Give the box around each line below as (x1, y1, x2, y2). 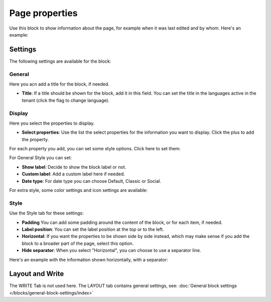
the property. (22, 136, 49, 142)
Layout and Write (9, 269, 64, 278)
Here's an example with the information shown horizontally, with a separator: (9, 256, 168, 262)
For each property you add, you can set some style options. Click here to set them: (9, 146, 181, 152)
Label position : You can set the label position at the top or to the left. (22, 226, 164, 232)
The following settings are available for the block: (9, 58, 111, 64)
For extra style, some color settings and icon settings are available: (9, 187, 148, 193)
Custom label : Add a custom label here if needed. (22, 171, 125, 177)
